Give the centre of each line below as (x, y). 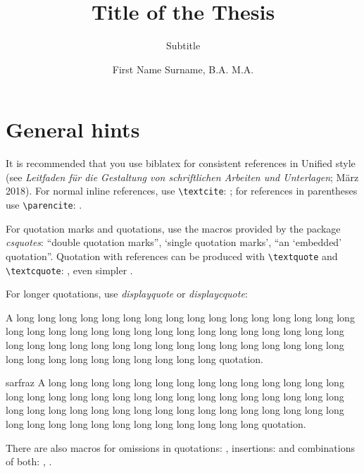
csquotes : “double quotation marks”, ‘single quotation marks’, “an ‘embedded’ (174, 242)
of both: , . (29, 461)
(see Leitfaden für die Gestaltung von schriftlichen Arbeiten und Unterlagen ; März (182, 177)
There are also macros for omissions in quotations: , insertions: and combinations (180, 447)
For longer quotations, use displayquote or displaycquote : (127, 294)
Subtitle (183, 45)
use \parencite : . (44, 205)
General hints (73, 129)
